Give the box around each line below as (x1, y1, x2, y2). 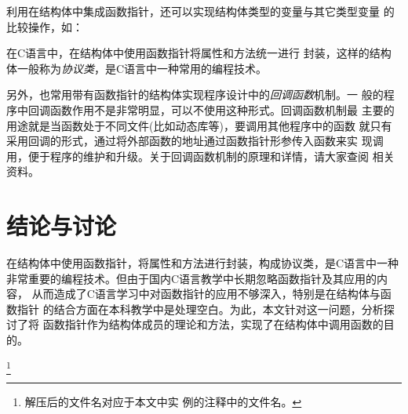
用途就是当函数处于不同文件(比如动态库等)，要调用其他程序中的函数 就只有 (6, 117, 392, 133)
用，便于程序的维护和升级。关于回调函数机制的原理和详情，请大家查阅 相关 (6, 147, 395, 164)
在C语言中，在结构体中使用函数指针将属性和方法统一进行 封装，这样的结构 (6, 45, 392, 61)
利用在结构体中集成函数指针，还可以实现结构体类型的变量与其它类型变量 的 (6, 3, 395, 19)
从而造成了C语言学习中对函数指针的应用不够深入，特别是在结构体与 (31, 285, 381, 302)
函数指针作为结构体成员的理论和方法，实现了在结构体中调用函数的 (42, 316, 384, 332)
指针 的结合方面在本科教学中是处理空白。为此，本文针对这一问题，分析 (16, 300, 384, 317)
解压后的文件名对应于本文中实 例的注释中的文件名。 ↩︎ (24, 393, 302, 409)
